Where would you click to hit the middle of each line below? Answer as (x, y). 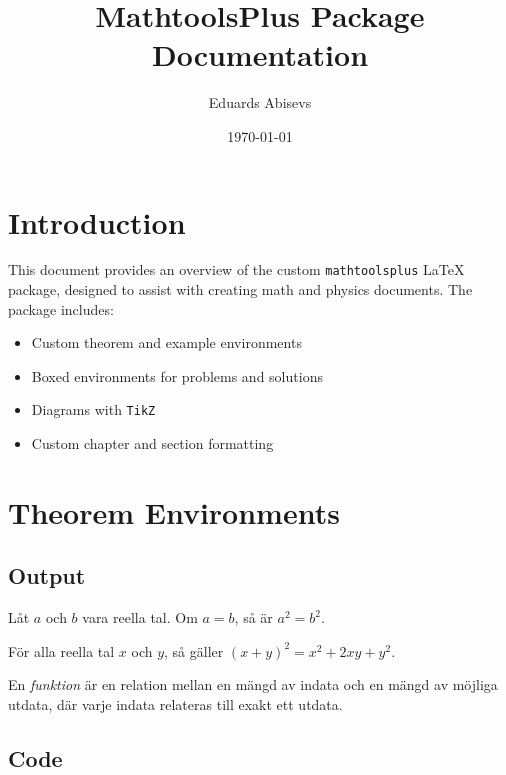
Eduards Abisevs (260, 102)
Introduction (97, 221)
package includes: (61, 308)
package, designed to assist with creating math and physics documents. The (240, 289)
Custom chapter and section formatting (152, 443)
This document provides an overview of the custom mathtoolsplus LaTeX (236, 269)
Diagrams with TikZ (93, 409)
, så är (253, 617)
